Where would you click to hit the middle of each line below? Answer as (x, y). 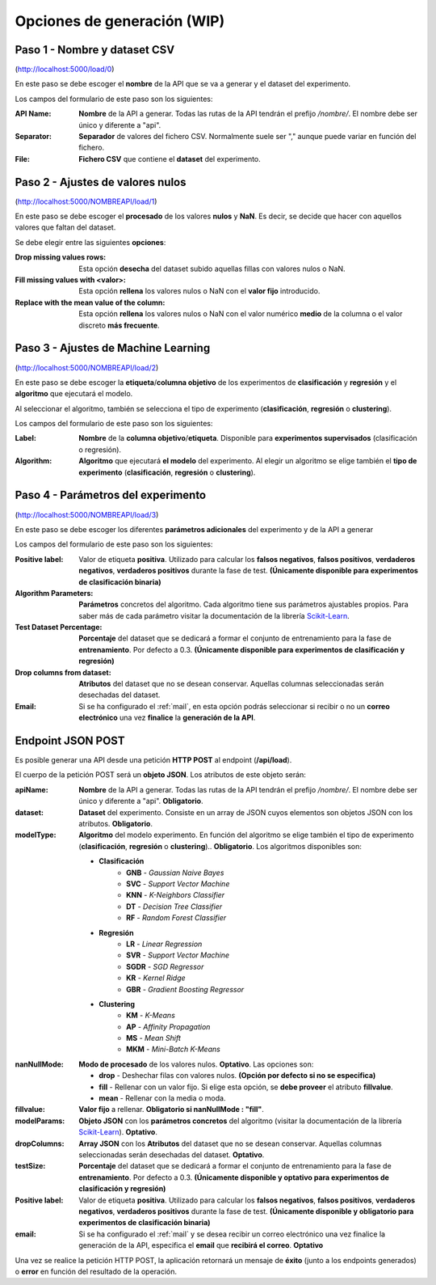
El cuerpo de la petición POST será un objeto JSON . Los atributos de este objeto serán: (160, 775)
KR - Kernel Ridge (156, 978)
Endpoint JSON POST (70, 741)
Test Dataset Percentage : (59, 628)
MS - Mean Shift (154, 1038)
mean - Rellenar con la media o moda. (162, 1098)
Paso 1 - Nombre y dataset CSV (95, 50)
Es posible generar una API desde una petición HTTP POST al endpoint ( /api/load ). (153, 760)
